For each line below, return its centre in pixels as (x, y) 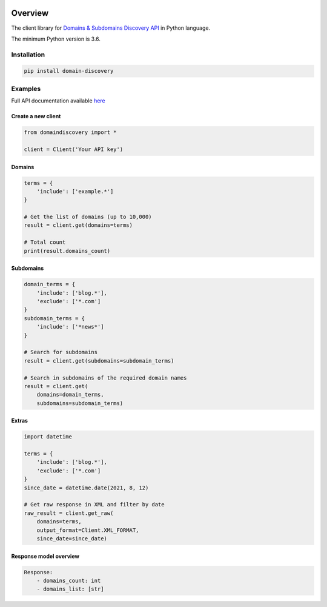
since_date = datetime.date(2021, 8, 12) (86, 488)
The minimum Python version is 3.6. (56, 39)
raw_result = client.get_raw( (69, 513)
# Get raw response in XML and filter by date (94, 505)
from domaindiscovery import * (71, 132)
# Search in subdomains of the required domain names (105, 378)
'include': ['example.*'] (75, 191)
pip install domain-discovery (69, 71)
